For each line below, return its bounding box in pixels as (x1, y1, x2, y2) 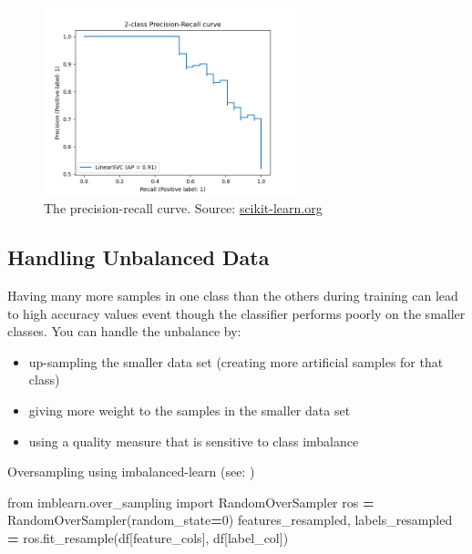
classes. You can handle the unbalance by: (7, 322, 241, 341)
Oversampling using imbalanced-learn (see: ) (7, 462, 255, 481)
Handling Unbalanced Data (7, 243, 270, 272)
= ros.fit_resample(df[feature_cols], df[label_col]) (7, 528, 289, 548)
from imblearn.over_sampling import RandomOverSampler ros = (7, 492, 375, 511)
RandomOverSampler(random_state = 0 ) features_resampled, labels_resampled (7, 510, 453, 529)
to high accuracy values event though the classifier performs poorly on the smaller (7, 303, 466, 323)
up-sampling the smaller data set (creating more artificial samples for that (28, 352, 444, 371)
